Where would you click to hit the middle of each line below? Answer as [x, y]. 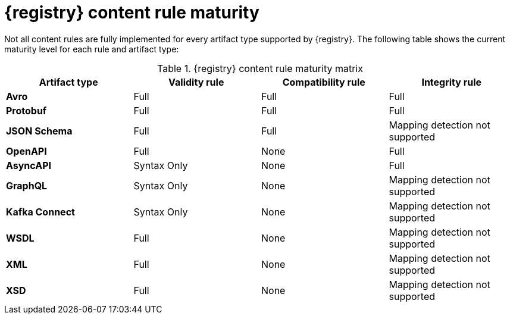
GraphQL [27, 185]
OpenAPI [26, 151]
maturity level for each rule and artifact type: [92, 49]
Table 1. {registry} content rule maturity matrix [260, 68]
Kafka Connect [40, 212]
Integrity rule [452, 82]
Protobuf [26, 110]
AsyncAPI [29, 165]
